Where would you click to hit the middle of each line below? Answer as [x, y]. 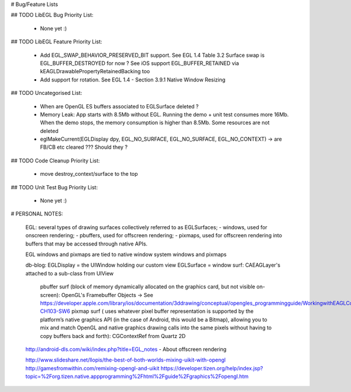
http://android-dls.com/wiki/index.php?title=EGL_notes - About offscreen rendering [126, 349]
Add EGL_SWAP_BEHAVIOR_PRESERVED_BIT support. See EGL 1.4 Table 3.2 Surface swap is [152, 55]
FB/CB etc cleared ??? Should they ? [84, 147]
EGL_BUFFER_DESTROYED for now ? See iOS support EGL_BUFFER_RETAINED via [140, 63]
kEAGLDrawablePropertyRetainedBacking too [95, 71]
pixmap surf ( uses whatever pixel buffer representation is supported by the [162, 311]
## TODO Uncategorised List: [47, 93]
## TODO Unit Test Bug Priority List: [54, 187]
